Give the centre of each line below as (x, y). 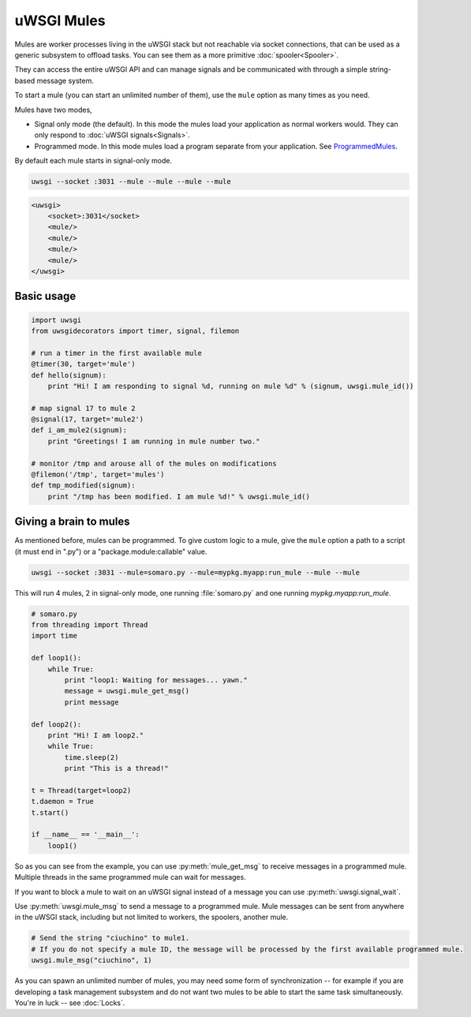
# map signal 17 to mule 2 (83, 408)
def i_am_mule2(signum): (79, 430)
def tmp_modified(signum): (83, 486)
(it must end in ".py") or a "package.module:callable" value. (111, 551)
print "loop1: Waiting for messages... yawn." (156, 680)
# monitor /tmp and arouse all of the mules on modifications (154, 463)
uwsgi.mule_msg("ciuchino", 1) (92, 960)
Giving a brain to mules (72, 522)
